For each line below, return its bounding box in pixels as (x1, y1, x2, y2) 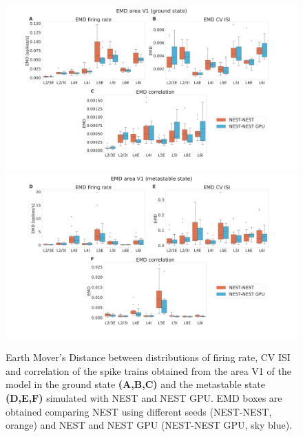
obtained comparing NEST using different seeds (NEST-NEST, (6, 404, 272, 418)
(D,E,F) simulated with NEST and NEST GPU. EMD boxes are (6, 390, 282, 405)
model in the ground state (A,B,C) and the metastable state (6, 377, 266, 391)
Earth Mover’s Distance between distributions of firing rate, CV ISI (6, 350, 291, 365)
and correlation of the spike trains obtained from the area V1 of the (6, 363, 291, 378)
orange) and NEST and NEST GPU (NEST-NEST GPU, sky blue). (6, 418, 293, 432)
